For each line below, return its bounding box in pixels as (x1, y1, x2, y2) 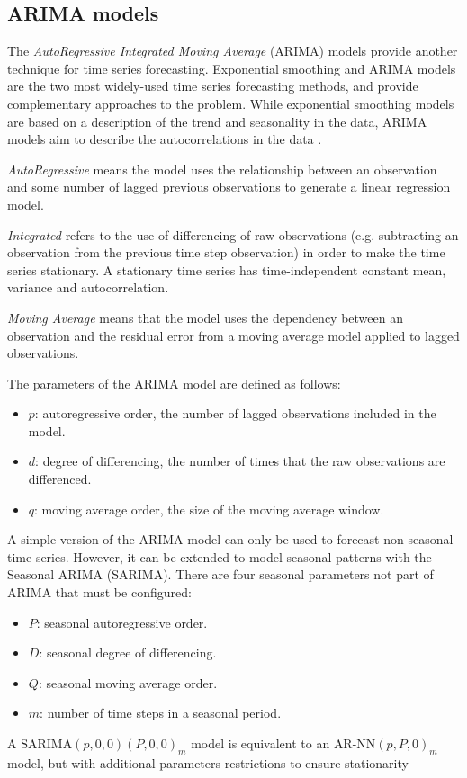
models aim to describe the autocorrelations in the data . (7, 130, 322, 148)
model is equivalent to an (191, 734, 330, 753)
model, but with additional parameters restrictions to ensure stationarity (7, 753, 409, 772)
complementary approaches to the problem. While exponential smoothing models (7, 94, 454, 112)
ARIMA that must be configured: (7, 583, 192, 602)
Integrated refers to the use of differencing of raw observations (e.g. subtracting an (7, 225, 459, 244)
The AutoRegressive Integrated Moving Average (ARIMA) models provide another (7, 41, 458, 60)
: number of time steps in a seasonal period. (40, 703, 282, 722)
